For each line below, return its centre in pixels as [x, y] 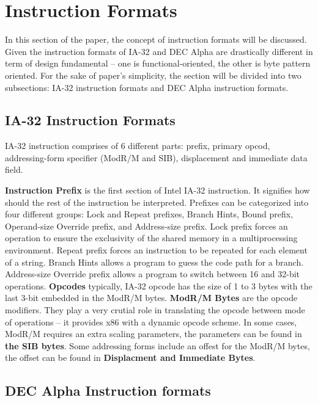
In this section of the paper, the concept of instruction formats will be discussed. [156, 39]
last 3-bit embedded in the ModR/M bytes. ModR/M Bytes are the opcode [151, 298]
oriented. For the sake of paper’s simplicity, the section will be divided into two [153, 75]
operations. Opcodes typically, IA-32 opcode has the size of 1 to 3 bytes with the [159, 285]
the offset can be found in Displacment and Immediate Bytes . [130, 358]
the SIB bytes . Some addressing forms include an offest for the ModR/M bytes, [157, 345]
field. [14, 169]
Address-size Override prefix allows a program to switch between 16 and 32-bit [153, 274]
